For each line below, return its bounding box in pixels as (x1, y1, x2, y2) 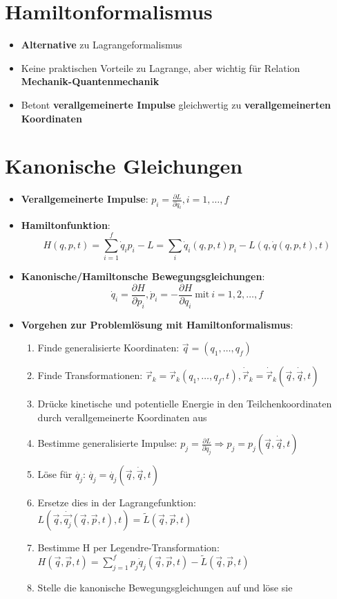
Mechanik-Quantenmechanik (21, 74, 160, 89)
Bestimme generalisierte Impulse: (37, 436, 177, 450)
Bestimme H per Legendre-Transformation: (37, 540, 220, 555)
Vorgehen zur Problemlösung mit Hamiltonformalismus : (21, 317, 293, 331)
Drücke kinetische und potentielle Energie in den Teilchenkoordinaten (37, 396, 332, 411)
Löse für (37, 467, 73, 481)
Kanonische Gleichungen (5, 151, 243, 180)
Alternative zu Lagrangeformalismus (21, 37, 182, 52)
